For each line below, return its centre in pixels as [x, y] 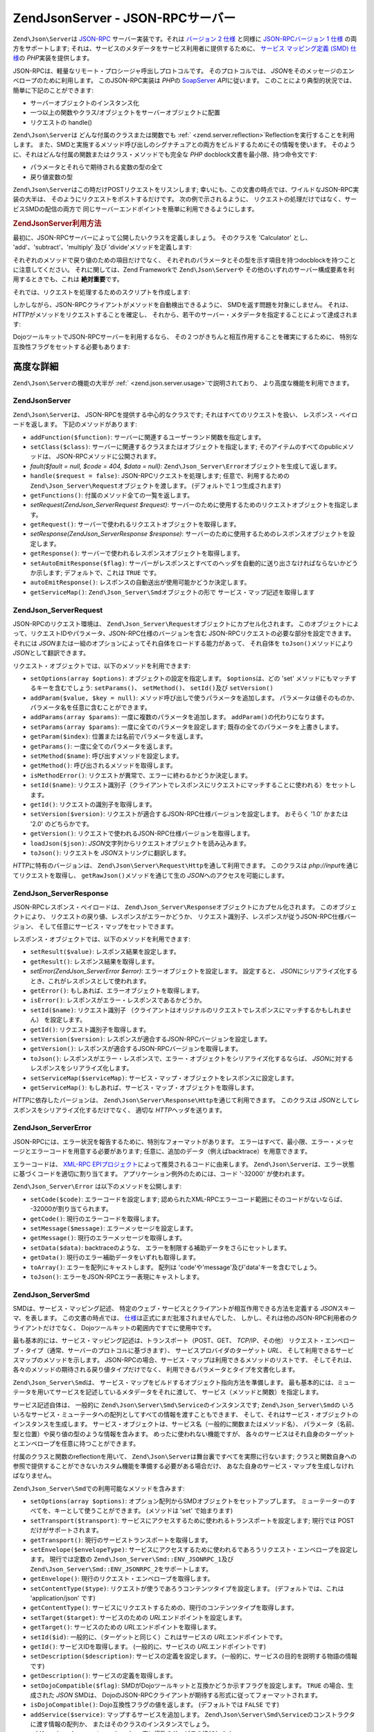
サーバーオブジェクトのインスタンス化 [85, 103]
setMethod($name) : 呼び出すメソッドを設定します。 [106, 756]
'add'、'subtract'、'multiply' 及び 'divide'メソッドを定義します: [102, 247]
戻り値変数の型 [51, 177]
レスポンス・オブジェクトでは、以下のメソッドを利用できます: [101, 939]
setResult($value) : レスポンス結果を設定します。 [105, 952]
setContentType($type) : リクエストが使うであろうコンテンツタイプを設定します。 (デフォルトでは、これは [187, 1588]
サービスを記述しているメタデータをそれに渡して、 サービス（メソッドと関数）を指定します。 [189, 1392]
